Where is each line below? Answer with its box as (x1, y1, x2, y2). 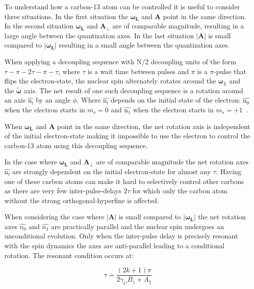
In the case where (4, 157, 57, 167)
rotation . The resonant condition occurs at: (4, 250, 134, 260)
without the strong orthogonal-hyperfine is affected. (4, 195, 159, 205)
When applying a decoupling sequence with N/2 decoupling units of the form (4, 56, 236, 66)
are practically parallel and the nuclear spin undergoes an (51, 221, 224, 231)
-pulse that (214, 66, 247, 76)
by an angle (35, 95, 71, 105)
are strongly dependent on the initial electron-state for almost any (12, 166, 211, 176)
